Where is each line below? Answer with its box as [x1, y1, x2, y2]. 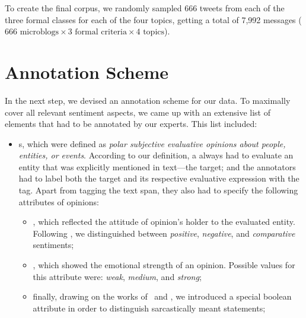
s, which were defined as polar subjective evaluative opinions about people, [18, 137, 286, 150]
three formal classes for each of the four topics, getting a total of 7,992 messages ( [5, 13, 302, 26]
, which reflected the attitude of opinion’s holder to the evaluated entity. [33, 215, 295, 228]
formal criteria [75, 28, 127, 37]
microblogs [20, 28, 59, 37]
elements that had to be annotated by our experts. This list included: [5, 117, 257, 130]
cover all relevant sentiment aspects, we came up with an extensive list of [5, 106, 270, 118]
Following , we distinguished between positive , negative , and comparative [33, 227, 295, 239]
